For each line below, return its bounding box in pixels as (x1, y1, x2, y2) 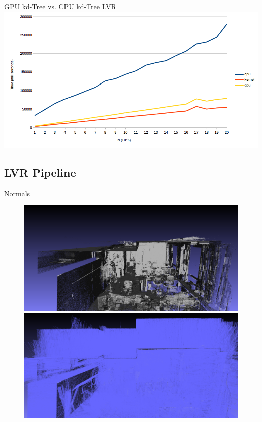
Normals (4, 188, 30, 198)
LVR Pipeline (4, 164, 76, 180)
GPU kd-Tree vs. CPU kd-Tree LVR (4, 1, 116, 11)
